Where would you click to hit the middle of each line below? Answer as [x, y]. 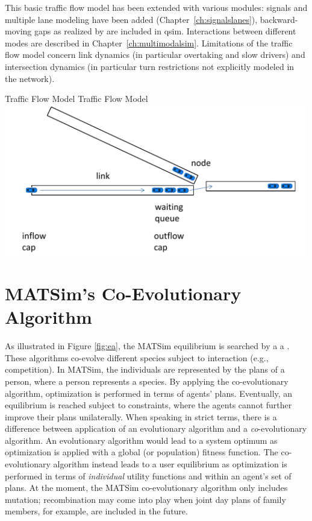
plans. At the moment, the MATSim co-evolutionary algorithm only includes [146, 488]
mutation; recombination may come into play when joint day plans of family [145, 499]
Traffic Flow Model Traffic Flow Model [76, 99]
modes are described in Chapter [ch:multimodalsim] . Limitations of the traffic [149, 43]
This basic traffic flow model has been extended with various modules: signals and [156, 7]
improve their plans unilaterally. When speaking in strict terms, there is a [141, 416]
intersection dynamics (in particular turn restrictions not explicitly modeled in [150, 66]
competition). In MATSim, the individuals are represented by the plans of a [145, 369]
